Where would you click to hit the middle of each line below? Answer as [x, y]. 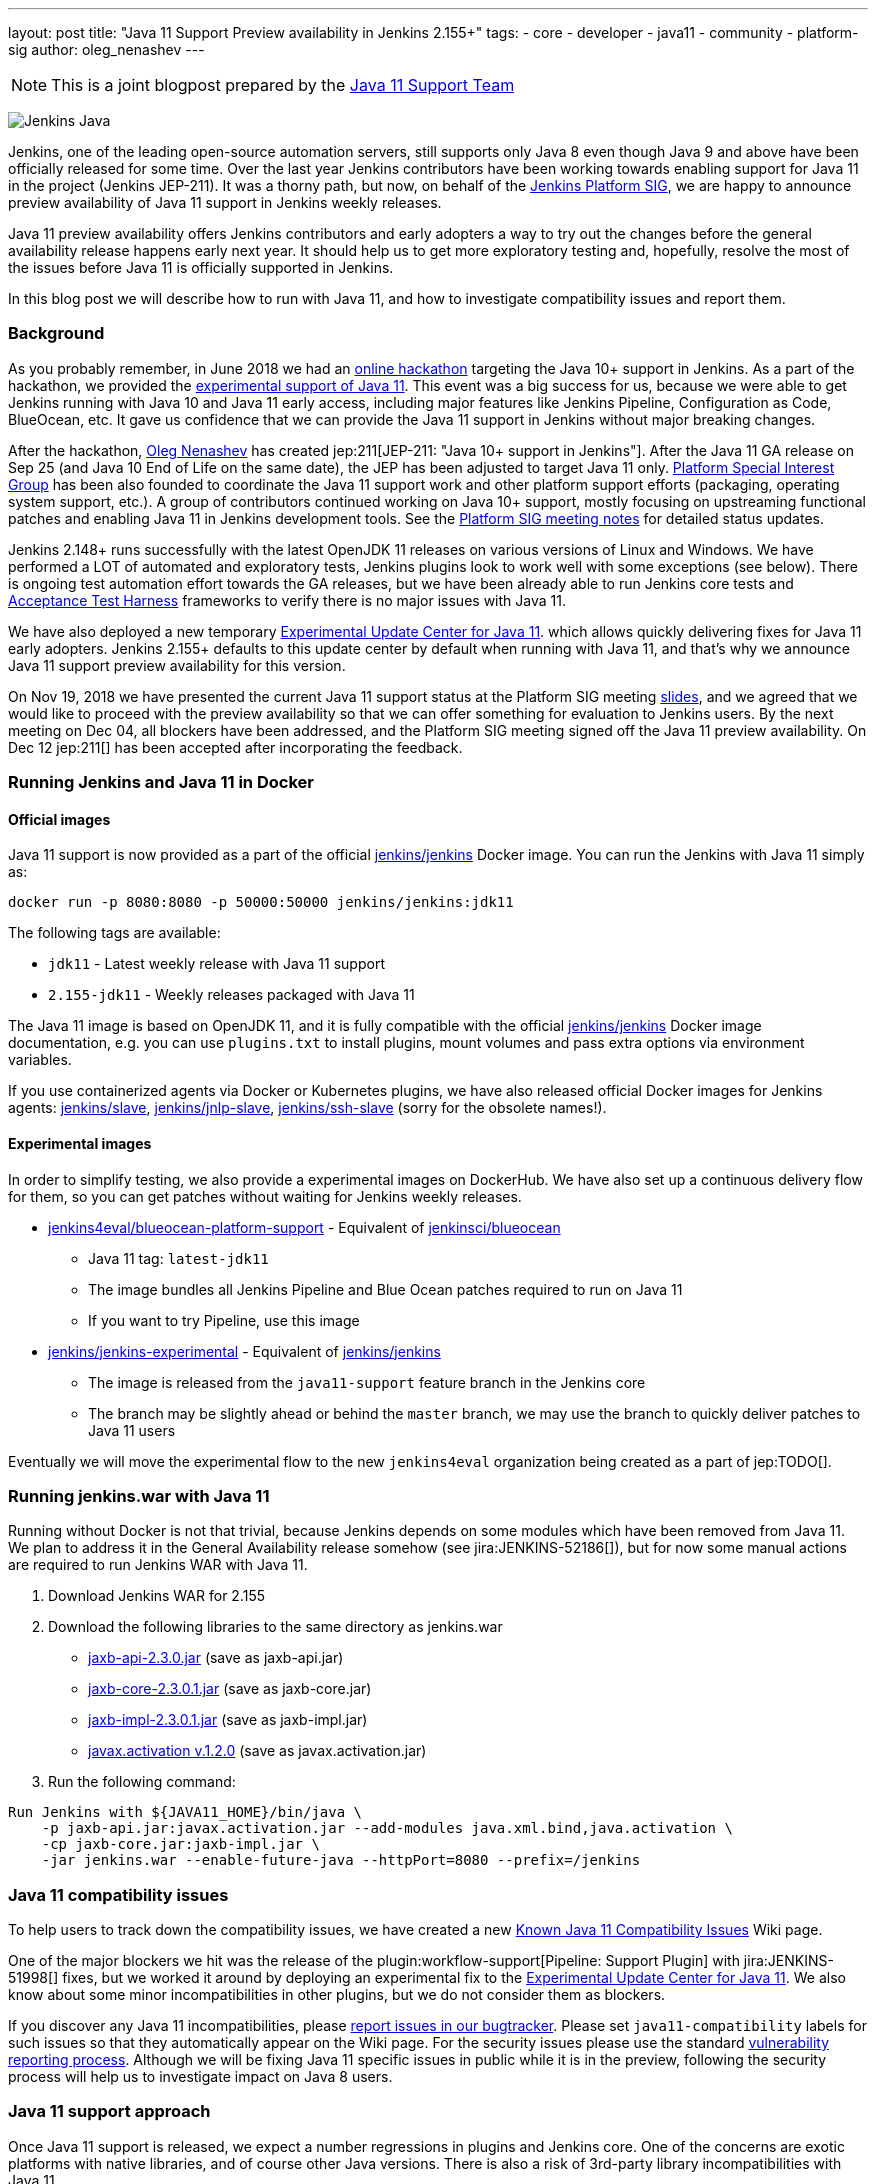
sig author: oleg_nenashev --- [106, 49]
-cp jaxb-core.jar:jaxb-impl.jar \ [180, 1844]
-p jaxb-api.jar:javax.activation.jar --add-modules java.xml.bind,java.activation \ [387, 1828]
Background [56, 333]
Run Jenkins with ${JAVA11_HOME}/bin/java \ [185, 1812]
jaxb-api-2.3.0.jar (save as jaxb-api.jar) [216, 1658]
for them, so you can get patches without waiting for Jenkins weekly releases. [265, 1196]
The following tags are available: [114, 933]
